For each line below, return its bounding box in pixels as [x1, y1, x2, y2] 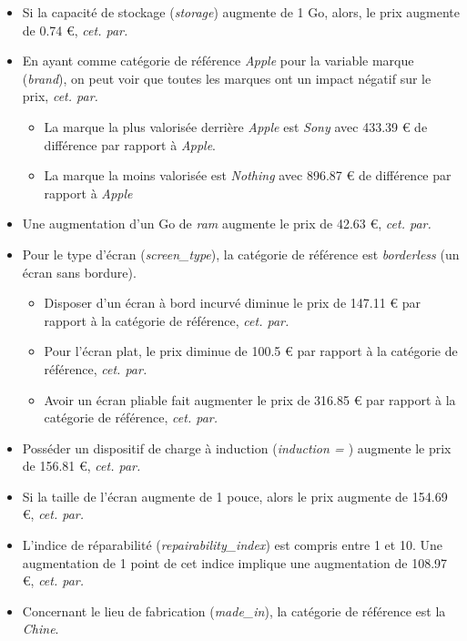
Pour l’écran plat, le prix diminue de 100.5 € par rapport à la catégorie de [44, 341, 458, 361]
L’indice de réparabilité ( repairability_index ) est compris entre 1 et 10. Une [22, 535, 443, 555]
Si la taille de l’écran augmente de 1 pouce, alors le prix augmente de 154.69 [22, 486, 448, 505]
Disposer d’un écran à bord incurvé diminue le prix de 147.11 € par [44, 293, 421, 312]
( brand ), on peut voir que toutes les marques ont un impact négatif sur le [22, 68, 431, 87]
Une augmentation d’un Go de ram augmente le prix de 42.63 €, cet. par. [22, 214, 431, 233]
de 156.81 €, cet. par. [22, 456, 141, 475]
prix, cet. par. [22, 86, 98, 106]
